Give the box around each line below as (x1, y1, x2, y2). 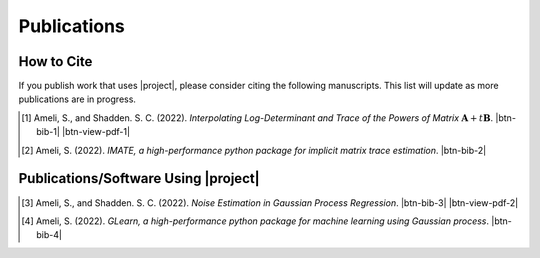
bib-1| (36, 126, 60, 138)
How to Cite (18, 53, 93, 70)
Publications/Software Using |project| (18, 170, 260, 187)
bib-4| (36, 229, 62, 241)
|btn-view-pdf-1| (61, 126, 130, 138)
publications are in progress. (18, 93, 137, 105)
